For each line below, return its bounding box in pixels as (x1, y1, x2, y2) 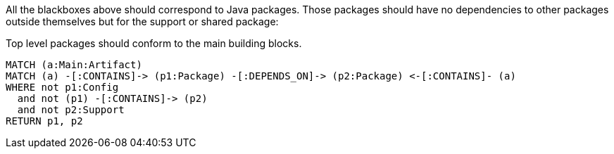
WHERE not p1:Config (6, 82, 119, 93)
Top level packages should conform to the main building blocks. (6, 37, 302, 49)
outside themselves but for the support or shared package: (6, 15, 279, 27)
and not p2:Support (17, 104, 125, 115)
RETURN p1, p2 (6, 115, 83, 127)
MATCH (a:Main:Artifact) (6, 59, 142, 70)
